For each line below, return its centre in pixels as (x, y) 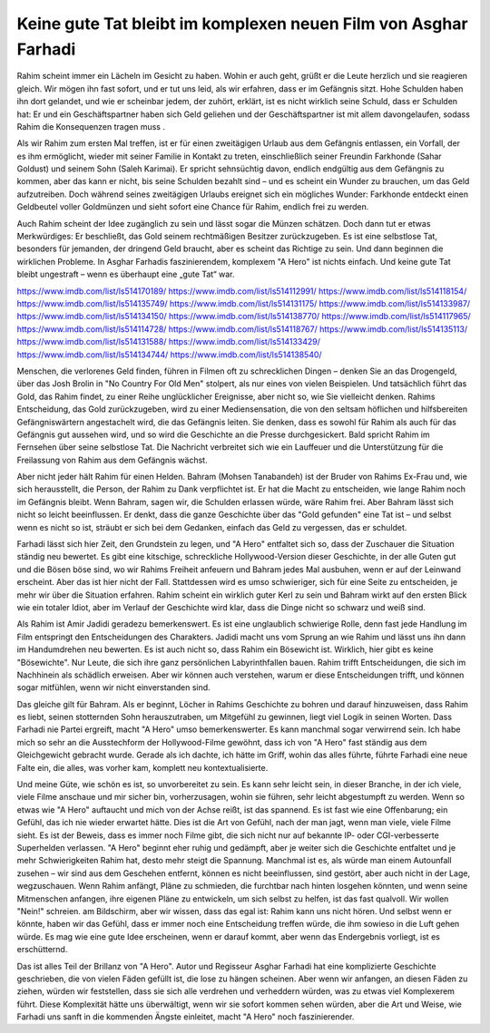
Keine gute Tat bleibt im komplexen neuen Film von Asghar (242, 24)
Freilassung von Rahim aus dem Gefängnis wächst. (112, 460)
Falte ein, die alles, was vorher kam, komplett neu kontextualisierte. (142, 767)
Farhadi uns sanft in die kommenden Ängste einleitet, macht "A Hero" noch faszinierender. (186, 1017)
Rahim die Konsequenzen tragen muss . (91, 126)
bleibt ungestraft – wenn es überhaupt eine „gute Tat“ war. (126, 274)
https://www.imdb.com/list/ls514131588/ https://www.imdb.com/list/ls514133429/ (169, 342)
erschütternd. (42, 950)
